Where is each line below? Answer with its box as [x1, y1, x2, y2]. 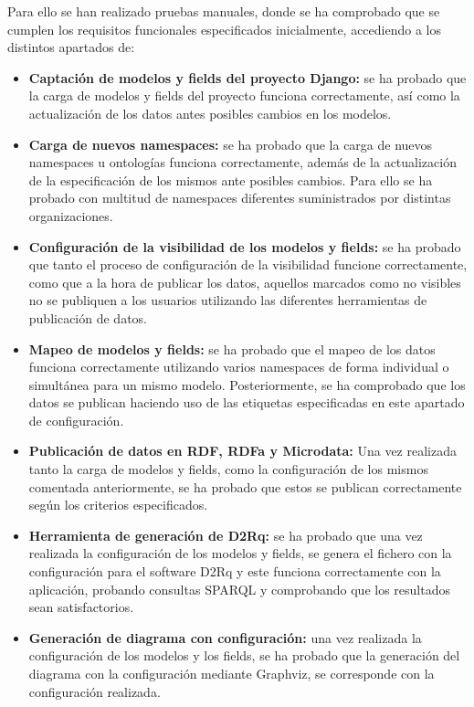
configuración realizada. [28, 681, 161, 701]
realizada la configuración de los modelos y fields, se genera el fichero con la [28, 543, 452, 563]
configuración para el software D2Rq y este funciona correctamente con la [28, 562, 441, 581]
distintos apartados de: [7, 37, 135, 57]
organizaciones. [28, 206, 113, 225]
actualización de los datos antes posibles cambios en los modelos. [28, 103, 392, 122]
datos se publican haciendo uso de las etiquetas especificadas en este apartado [28, 393, 465, 412]
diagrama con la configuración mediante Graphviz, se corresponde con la [28, 664, 435, 682]
